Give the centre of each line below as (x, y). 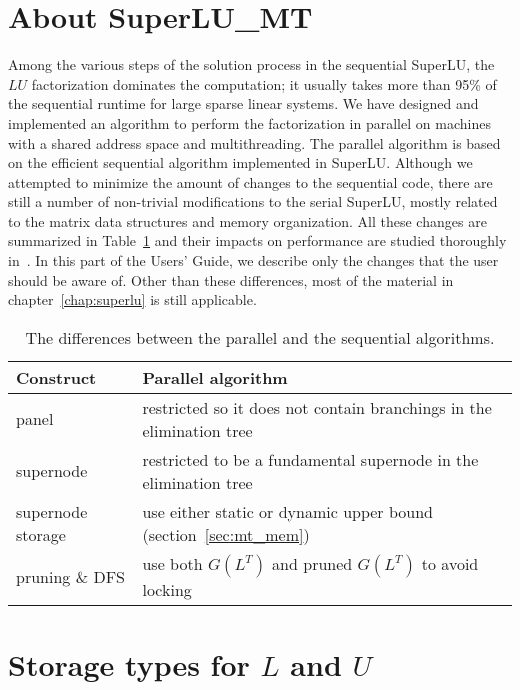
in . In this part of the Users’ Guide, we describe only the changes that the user (253, 260)
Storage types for (129, 664)
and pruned (312, 563)
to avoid (450, 563)
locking (167, 589)
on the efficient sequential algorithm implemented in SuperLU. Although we (240, 162)
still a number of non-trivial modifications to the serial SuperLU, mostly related (253, 201)
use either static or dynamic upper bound (287, 511)
